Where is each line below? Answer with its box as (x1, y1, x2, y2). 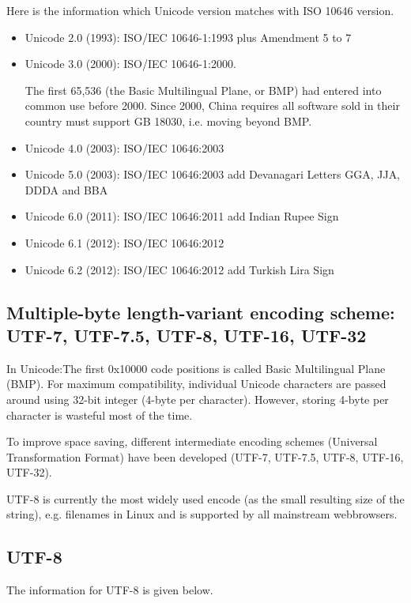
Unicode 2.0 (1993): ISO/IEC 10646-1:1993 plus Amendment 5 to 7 (25, 28, 352, 45)
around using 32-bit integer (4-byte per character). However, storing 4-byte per (6, 390, 389, 407)
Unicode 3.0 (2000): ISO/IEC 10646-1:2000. (25, 55, 236, 72)
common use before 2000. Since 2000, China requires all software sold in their (25, 97, 400, 114)
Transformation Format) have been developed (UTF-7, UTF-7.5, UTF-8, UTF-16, (6, 448, 404, 465)
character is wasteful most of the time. (6, 406, 193, 423)
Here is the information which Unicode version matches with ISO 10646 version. (6, 2, 394, 18)
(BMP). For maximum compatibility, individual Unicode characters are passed (6, 375, 386, 392)
